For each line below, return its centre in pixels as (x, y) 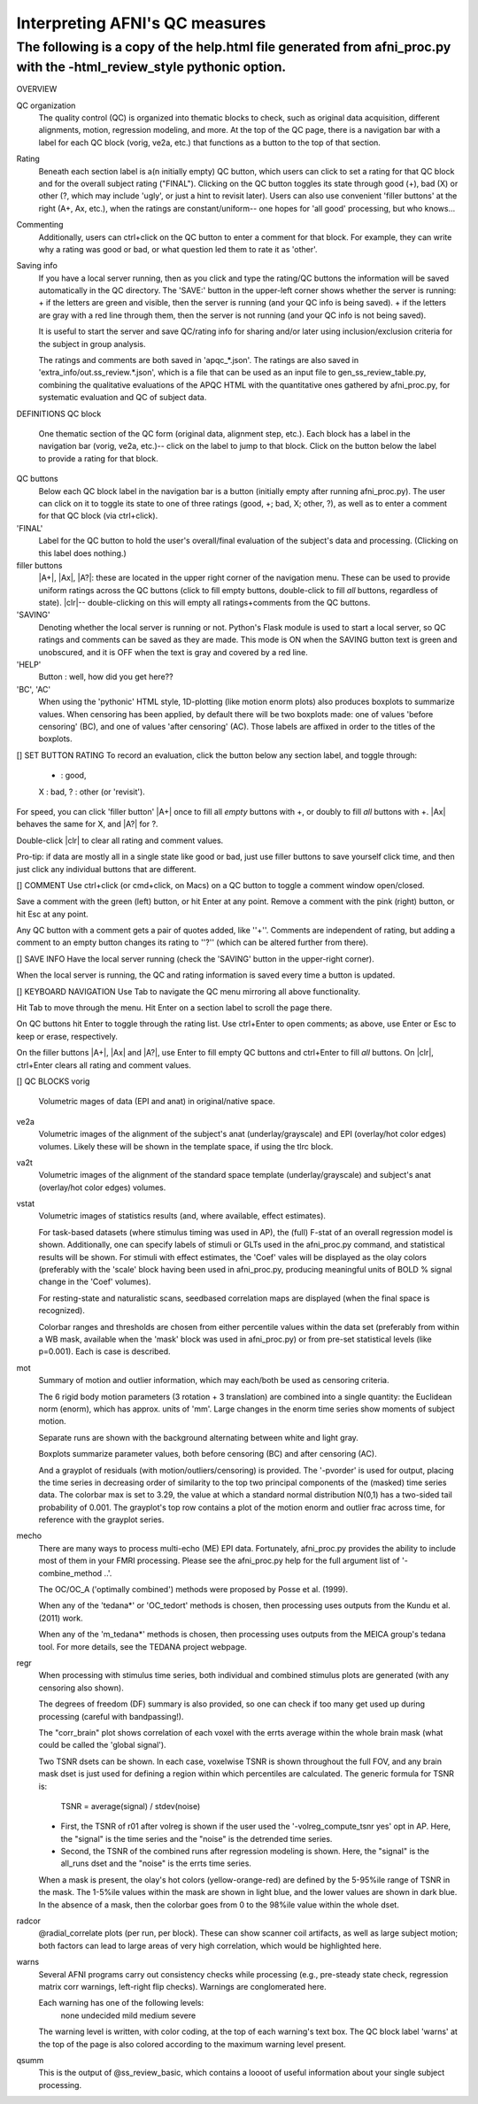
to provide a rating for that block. (98, 458)
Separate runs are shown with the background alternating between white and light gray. (198, 1437)
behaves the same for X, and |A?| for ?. (87, 824)
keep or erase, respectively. (67, 1036)
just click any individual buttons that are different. (106, 869)
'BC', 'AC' (34, 689)
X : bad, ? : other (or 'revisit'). (92, 792)
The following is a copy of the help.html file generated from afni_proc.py (234, 47)
